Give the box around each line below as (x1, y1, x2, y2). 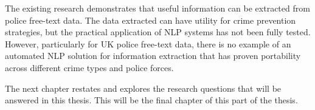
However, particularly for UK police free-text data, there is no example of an (5, 37, 291, 50)
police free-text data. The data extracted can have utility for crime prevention (5, 13, 296, 26)
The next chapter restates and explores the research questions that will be (5, 81, 282, 94)
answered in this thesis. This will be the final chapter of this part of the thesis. (5, 94, 298, 106)
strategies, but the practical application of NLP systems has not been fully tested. (5, 26, 311, 38)
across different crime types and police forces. (5, 61, 174, 74)
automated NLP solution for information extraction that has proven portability (5, 49, 301, 62)
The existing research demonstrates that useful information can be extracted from (5, 2, 310, 14)
